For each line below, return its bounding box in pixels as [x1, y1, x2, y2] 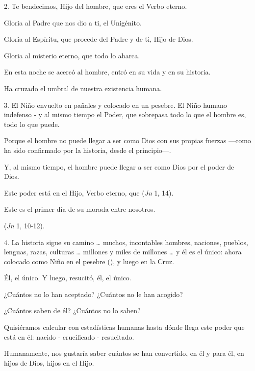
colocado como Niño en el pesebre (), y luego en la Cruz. [4, 256, 175, 266]
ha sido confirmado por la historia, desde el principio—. [4, 145, 171, 155]
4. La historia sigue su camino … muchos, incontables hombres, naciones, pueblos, [4, 237, 248, 247]
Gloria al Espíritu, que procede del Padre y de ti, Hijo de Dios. [4, 34, 193, 44]
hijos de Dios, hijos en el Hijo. [4, 357, 94, 368]
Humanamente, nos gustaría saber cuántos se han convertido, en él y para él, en [4, 348, 244, 358]
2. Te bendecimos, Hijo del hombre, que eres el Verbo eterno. [4, 1, 187, 11]
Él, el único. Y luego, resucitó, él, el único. [4, 272, 131, 283]
